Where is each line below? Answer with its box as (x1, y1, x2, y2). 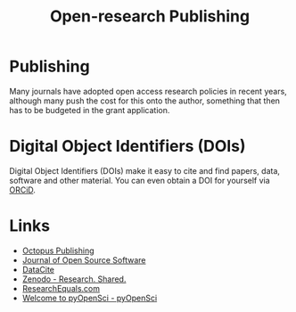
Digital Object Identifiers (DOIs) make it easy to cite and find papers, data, (9, 165, 281, 176)
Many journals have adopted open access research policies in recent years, (9, 86, 287, 96)
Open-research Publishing (49, 6, 251, 27)
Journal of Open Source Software (21, 254, 146, 265)
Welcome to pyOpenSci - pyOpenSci (21, 292, 158, 303)
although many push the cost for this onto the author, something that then (9, 95, 281, 106)
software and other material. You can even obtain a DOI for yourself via (9, 175, 270, 185)
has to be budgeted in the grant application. (9, 104, 170, 115)
